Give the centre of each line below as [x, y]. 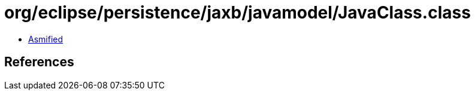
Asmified [46, 39]
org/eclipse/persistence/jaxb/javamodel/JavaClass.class [237, 13]
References [39, 62]
